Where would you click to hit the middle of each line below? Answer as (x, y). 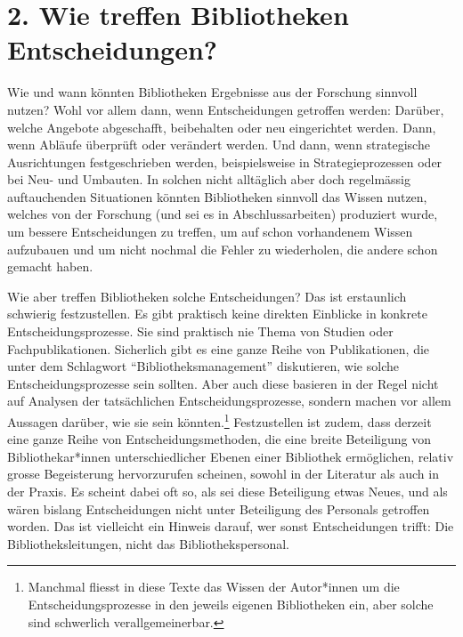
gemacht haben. (50, 266)
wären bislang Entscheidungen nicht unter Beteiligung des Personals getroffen (219, 508)
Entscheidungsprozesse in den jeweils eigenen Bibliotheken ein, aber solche (231, 604)
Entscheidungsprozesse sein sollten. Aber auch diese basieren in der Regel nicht (223, 383)
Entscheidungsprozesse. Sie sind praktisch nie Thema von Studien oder (200, 331)
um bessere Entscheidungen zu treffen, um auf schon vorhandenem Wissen (210, 232)
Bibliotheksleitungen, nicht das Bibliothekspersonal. (148, 543)
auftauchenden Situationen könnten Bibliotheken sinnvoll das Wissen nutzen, (217, 196)
